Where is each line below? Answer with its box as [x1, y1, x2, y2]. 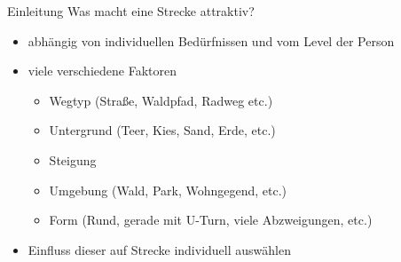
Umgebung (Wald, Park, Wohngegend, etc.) [49, 180, 287, 199]
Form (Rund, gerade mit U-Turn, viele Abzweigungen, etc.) [49, 210, 373, 229]
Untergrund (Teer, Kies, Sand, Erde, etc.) [49, 121, 276, 139]
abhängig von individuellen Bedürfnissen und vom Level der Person [28, 31, 395, 50]
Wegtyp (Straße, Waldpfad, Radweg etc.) [49, 91, 273, 109]
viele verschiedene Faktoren [28, 61, 177, 80]
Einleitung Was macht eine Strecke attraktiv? [7, 2, 255, 20]
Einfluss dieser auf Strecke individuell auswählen [28, 240, 291, 258]
